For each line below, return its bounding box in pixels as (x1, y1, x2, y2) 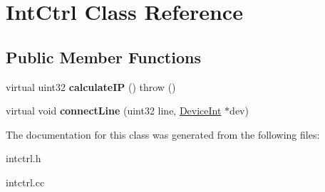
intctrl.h (6, 151, 41, 166)
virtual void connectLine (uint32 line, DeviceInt (6, 103, 222, 118)
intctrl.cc (6, 174, 45, 189)
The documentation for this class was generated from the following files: (6, 127, 320, 142)
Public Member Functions (6, 46, 201, 68)
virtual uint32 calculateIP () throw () (6, 79, 176, 94)
